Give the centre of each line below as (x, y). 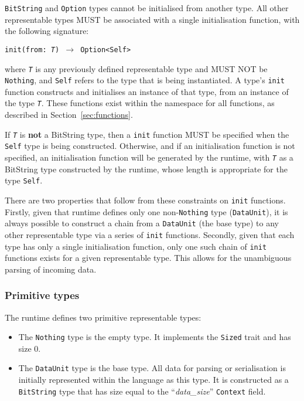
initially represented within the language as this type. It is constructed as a (153, 380)
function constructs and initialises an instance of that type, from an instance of (147, 91)
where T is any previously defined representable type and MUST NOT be (136, 68)
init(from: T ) (32, 50)
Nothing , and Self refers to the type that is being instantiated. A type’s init (145, 80)
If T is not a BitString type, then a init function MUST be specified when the (147, 134)
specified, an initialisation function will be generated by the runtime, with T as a (149, 157)
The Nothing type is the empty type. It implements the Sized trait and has (155, 337)
